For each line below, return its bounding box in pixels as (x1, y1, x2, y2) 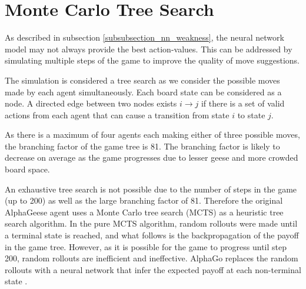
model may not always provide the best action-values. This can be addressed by (5, 42, 292, 55)
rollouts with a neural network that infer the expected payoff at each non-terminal (5, 263, 301, 275)
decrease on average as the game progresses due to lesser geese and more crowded (5, 151, 298, 164)
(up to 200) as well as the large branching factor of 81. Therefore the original (5, 194, 283, 207)
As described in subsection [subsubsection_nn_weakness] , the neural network (5, 31, 284, 44)
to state (237, 108, 265, 121)
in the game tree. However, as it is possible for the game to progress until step (5, 240, 287, 253)
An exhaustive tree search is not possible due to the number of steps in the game (5, 182, 297, 195)
